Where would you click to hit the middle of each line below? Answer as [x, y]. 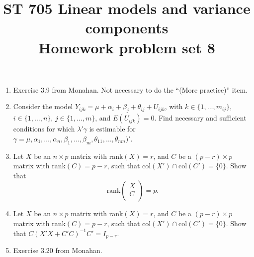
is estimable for [112, 129]
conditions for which [44, 129]
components [127, 28]
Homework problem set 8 [127, 47]
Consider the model [43, 106]
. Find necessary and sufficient [200, 118]
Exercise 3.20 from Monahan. [58, 250]
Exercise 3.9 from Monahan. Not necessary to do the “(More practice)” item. [130, 89]
